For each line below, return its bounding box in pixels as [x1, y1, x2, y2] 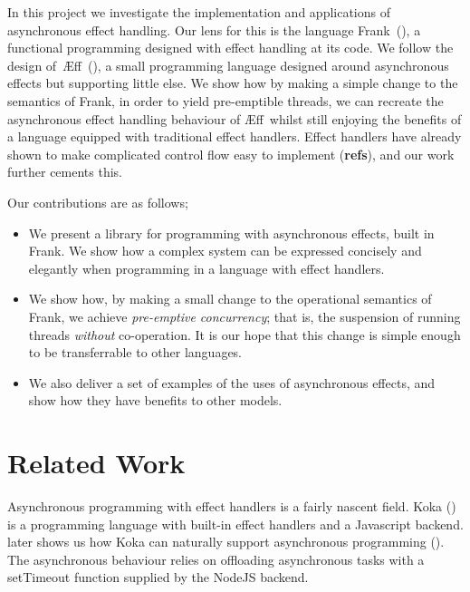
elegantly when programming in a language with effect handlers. [28, 258, 385, 277]
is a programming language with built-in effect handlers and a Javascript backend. [7, 514, 464, 533]
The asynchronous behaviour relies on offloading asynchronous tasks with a [7, 549, 425, 568]
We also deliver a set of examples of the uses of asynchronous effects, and [28, 373, 436, 392]
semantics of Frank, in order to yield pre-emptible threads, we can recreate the [7, 91, 444, 110]
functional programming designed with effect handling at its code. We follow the [7, 38, 454, 57]
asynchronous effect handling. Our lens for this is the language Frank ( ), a [7, 20, 421, 39]
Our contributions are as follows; [7, 192, 188, 211]
